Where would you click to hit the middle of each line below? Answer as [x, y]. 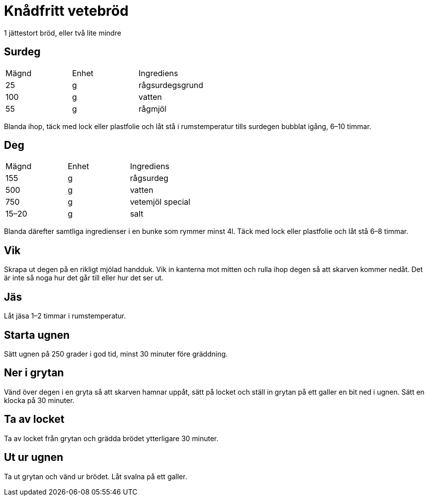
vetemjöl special [160, 202]
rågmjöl [152, 109]
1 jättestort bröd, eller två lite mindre [63, 33]
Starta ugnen [37, 335]
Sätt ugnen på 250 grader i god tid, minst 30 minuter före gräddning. [116, 354]
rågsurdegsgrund [171, 85]
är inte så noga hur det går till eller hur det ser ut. [84, 278]
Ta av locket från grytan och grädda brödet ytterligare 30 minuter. [111, 438]
